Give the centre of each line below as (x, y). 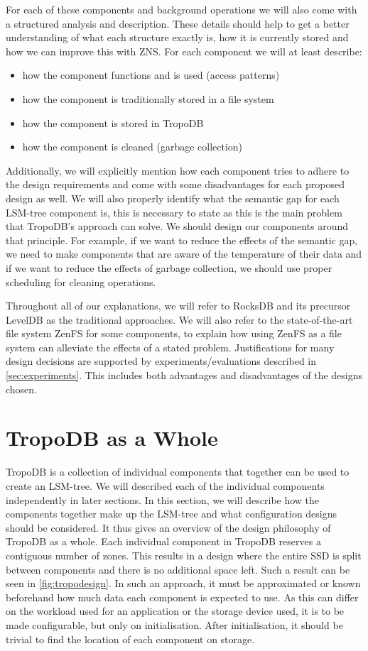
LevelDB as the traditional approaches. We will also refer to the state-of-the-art (179, 319)
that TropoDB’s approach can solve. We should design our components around (177, 226)
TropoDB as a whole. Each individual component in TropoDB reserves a (163, 541)
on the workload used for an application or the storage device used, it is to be (175, 611)
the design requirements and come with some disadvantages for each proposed (175, 184)
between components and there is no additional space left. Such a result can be (178, 569)
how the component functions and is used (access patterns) (151, 75)
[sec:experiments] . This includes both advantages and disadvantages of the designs (184, 375)
